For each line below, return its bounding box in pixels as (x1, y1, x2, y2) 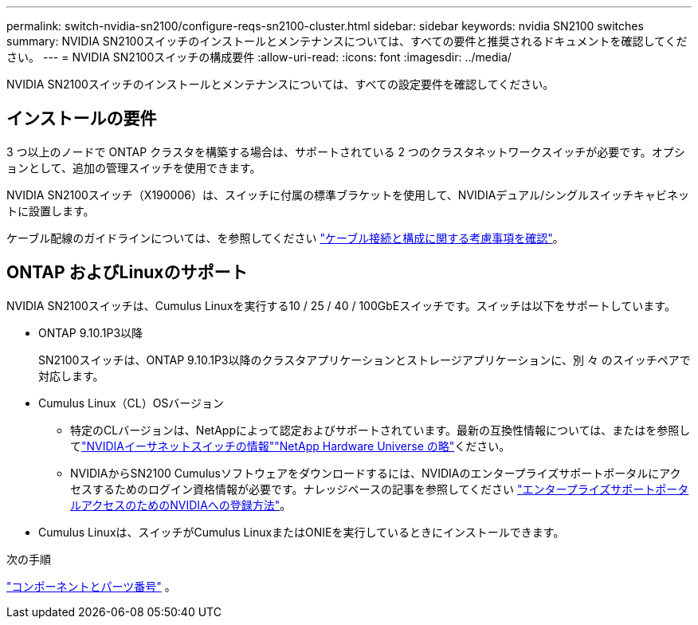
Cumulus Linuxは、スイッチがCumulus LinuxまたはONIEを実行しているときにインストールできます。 (38, 525, 565, 539)
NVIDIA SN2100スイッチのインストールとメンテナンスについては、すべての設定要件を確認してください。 (6, 77, 555, 91)
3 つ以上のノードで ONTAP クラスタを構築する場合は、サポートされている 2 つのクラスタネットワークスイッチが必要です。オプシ (6, 144, 685, 159)
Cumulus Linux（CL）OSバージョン (38, 395, 225, 410)
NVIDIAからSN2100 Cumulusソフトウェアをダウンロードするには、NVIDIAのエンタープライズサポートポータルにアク (70, 466, 681, 480)
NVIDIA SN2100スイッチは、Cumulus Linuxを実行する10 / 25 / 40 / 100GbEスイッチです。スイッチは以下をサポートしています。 (6, 298, 676, 312)
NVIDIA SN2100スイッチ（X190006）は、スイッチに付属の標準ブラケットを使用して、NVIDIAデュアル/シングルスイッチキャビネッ (6, 187, 689, 202)
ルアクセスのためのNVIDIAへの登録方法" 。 (70, 497, 292, 512)
